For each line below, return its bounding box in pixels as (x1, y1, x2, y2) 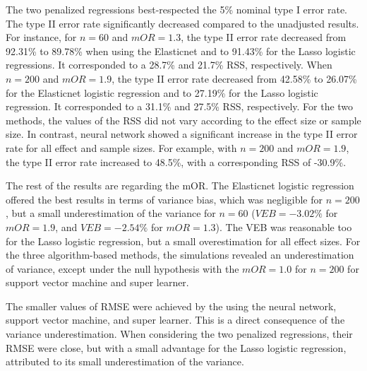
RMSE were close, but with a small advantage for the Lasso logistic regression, (6, 340, 347, 355)
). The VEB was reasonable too (215, 219, 352, 234)
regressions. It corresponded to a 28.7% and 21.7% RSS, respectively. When (6, 57, 332, 72)
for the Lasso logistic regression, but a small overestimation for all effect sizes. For (6, 233, 361, 248)
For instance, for (6, 30, 77, 45)
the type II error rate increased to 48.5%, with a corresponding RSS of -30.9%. (6, 154, 347, 169)
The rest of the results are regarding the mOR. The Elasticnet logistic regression (6, 178, 354, 193)
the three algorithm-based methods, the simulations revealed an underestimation (6, 247, 354, 262)
